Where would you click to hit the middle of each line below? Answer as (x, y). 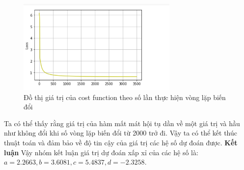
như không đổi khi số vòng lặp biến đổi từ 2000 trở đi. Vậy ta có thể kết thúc (121, 133)
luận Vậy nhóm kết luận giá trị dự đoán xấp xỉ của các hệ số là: (101, 152)
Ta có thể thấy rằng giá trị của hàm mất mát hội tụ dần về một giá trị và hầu (122, 123)
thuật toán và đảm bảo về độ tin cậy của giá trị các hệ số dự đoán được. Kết (121, 143)
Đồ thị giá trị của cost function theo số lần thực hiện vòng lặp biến (125, 97)
